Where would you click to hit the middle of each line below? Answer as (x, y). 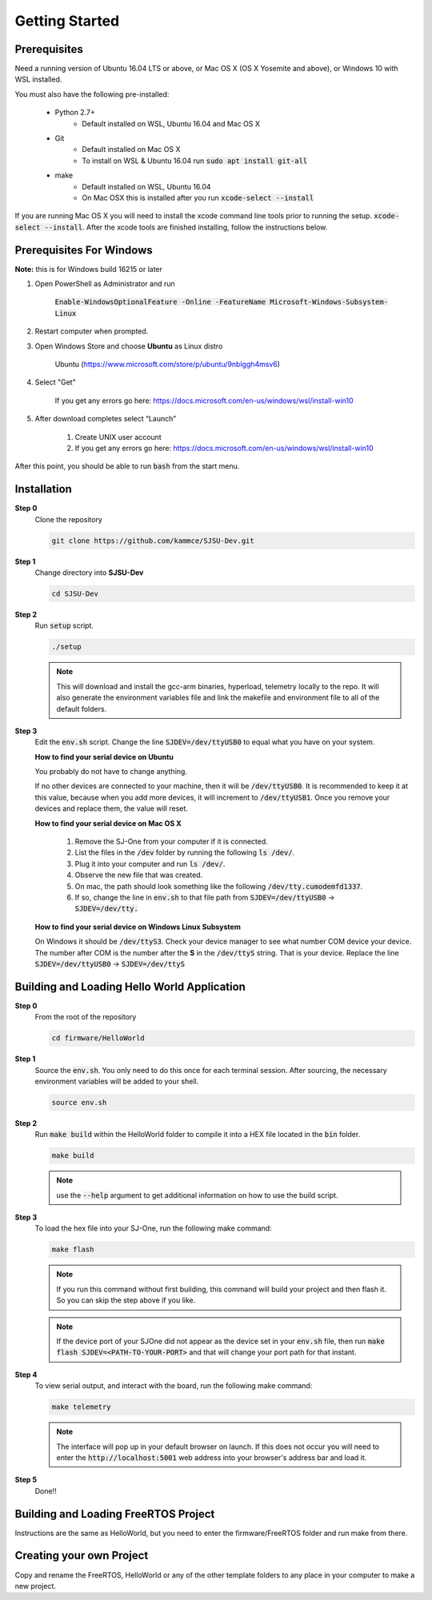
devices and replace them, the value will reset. (111, 808)
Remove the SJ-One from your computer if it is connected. (171, 842)
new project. (35, 1586)
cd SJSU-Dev (75, 593)
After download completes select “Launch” (105, 419)
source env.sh (79, 1102)
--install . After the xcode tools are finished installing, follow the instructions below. (186, 227)
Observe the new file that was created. (139, 875)
